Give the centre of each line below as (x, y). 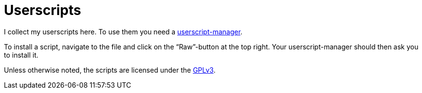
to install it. (21, 55)
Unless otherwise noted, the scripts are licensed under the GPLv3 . (110, 70)
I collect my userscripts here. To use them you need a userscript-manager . (123, 31)
